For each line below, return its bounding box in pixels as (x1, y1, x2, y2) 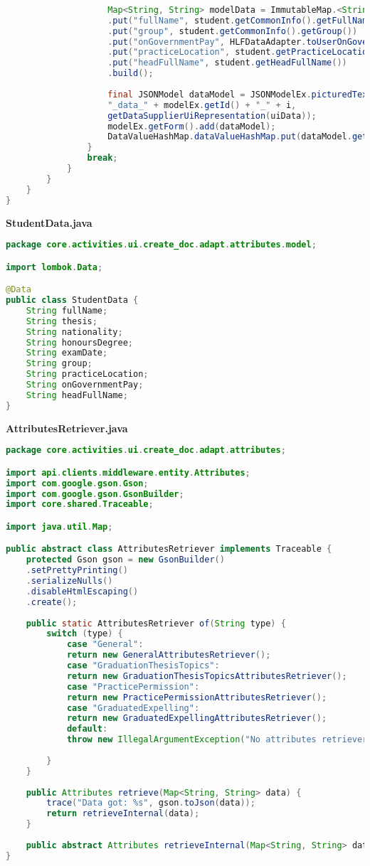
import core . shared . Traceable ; (6, 499, 154, 510)
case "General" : (66, 639, 144, 650)
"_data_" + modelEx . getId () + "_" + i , (107, 100, 297, 110)
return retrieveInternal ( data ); (46, 808, 200, 819)
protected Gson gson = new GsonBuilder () (26, 555, 225, 565)
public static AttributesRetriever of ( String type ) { (26, 618, 286, 629)
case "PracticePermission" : (66, 681, 200, 692)
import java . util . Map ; (6, 521, 113, 532)
